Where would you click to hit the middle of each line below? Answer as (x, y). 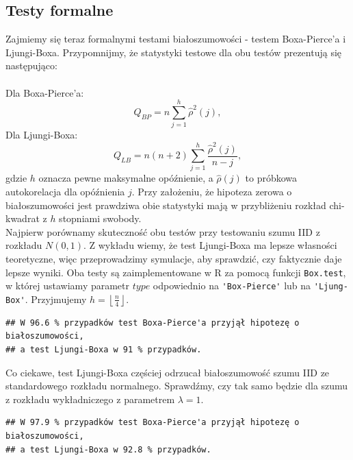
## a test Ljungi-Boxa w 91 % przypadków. (104, 350)
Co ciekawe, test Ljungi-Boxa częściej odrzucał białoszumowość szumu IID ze (168, 372)
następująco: (31, 65)
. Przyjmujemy (56, 299)
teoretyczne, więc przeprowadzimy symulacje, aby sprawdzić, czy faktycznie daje (174, 258)
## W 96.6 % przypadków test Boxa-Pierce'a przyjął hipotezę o (153, 323)
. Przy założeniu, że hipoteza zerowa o (212, 191)
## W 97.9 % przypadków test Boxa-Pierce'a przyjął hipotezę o (153, 423)
